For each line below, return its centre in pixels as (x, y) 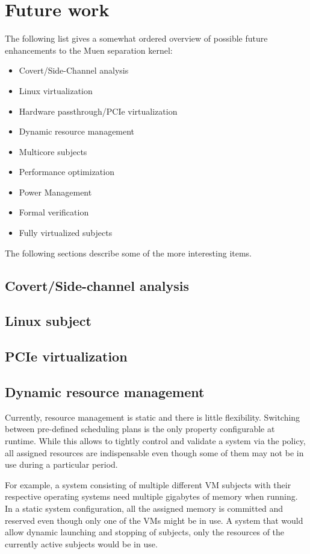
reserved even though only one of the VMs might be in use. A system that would (154, 520)
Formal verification (54, 212)
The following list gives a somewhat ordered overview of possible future (136, 38)
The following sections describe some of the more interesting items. (129, 253)
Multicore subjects (53, 151)
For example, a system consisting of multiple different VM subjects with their (148, 484)
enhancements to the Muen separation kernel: (89, 50)
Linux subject (48, 321)
